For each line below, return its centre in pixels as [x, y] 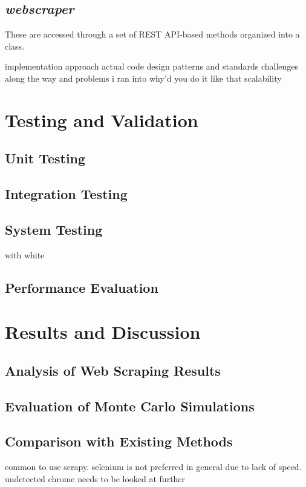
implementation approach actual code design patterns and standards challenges [152, 66]
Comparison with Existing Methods [119, 441]
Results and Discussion [103, 332]
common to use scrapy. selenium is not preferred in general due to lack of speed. [153, 467]
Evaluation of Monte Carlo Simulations [130, 406]
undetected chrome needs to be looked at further [95, 478]
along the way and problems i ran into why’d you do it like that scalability [143, 78]
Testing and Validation [102, 119]
